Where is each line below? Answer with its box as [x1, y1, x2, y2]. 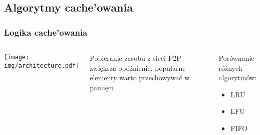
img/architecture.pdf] [4, 62, 80, 69]
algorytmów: [218, 72, 257, 83]
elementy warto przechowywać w [90, 72, 190, 83]
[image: [4, 54, 30, 61]
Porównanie [218, 53, 254, 63]
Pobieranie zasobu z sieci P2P [90, 53, 181, 63]
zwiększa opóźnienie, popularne [90, 62, 186, 73]
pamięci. [90, 82, 115, 92]
